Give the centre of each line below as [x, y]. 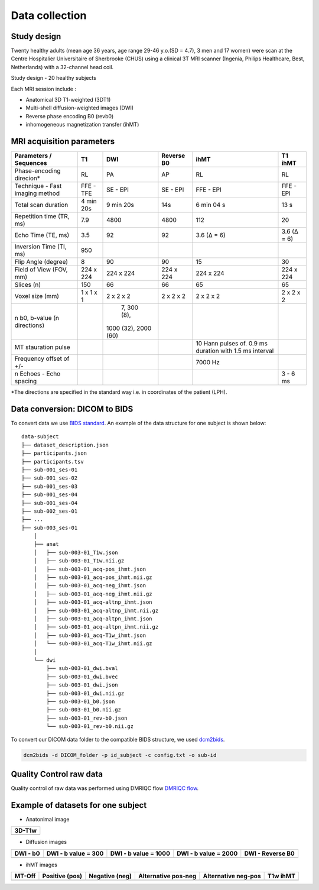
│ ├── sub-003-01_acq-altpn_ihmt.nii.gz [96, 627]
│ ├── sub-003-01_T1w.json [76, 552]
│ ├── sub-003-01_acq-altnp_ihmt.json [93, 602]
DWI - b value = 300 [75, 853]
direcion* [27, 179]
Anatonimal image [48, 819]
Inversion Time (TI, [41, 247]
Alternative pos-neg [167, 876]
